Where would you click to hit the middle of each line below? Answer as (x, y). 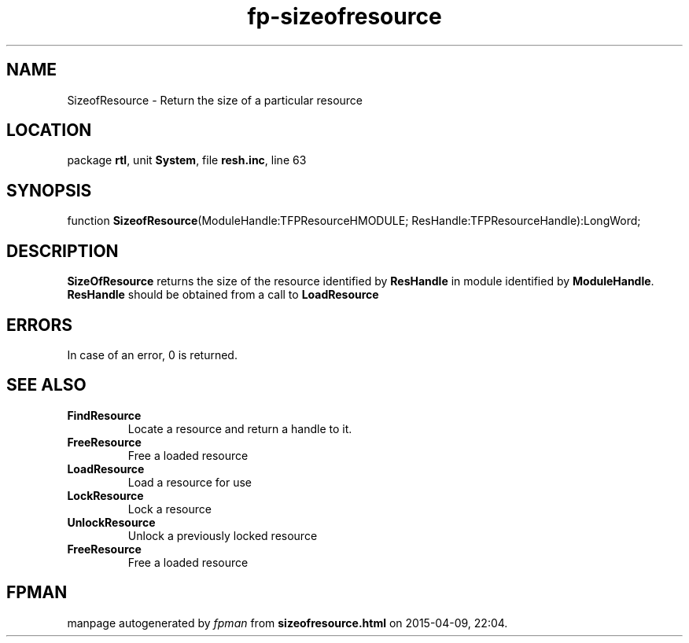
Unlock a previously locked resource (223, 535)
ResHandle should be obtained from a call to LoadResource (223, 295)
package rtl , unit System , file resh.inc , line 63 (187, 160)
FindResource (104, 415)
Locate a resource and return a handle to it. (240, 428)
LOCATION (49, 130)
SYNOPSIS (49, 190)
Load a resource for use (190, 482)
